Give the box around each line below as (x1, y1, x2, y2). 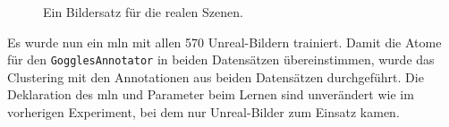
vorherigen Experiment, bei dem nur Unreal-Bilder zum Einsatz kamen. (7, 103, 400, 122)
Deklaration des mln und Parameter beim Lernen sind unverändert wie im (7, 85, 414, 104)
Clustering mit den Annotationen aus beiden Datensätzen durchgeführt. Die (7, 67, 424, 86)
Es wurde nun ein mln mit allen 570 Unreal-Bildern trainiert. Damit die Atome (7, 32, 442, 51)
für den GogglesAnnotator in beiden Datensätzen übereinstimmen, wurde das (7, 50, 435, 69)
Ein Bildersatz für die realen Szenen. (43, 3, 243, 21)
